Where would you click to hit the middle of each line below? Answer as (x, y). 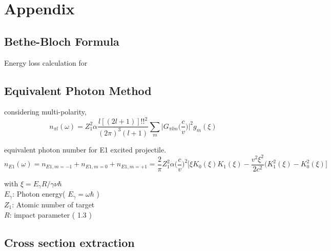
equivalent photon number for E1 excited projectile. (85, 149)
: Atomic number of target (53, 204)
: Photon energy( (39, 194)
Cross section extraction (69, 242)
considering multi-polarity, (45, 112)
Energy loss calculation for (46, 62)
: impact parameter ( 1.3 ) (50, 214)
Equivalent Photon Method (78, 90)
